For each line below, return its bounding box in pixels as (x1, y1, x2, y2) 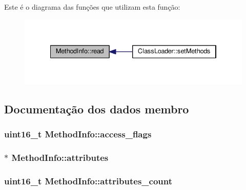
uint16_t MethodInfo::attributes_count (4, 174, 173, 187)
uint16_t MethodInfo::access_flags (4, 128, 152, 140)
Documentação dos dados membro (4, 101, 189, 116)
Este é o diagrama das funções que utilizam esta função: (4, 2, 180, 12)
